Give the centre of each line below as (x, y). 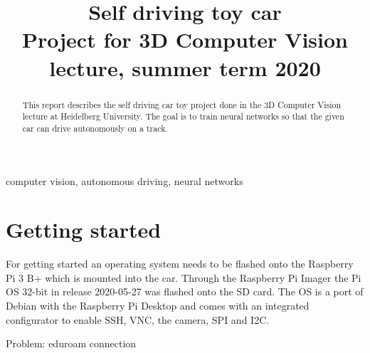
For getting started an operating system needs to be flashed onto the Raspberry (180, 264)
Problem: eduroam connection (71, 343)
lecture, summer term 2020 (185, 67)
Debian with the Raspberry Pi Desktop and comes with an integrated (158, 306)
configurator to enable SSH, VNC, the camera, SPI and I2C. (138, 319)
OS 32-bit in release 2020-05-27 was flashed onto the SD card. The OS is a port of (185, 291)
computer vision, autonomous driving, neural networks (125, 180)
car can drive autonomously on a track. (95, 128)
